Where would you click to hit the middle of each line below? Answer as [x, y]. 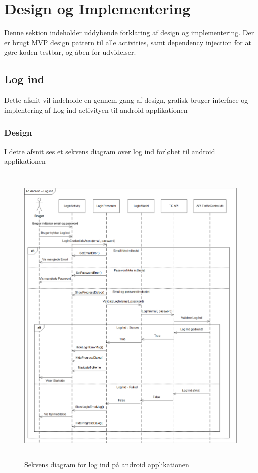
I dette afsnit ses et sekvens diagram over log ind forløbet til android [110, 151]
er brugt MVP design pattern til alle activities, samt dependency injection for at [128, 42]
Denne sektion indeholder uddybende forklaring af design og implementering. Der [129, 32]
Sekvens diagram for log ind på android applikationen [107, 465]
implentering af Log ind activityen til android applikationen [96, 110]
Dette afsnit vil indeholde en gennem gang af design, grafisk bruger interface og [126, 100]
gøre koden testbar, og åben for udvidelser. [70, 52]
